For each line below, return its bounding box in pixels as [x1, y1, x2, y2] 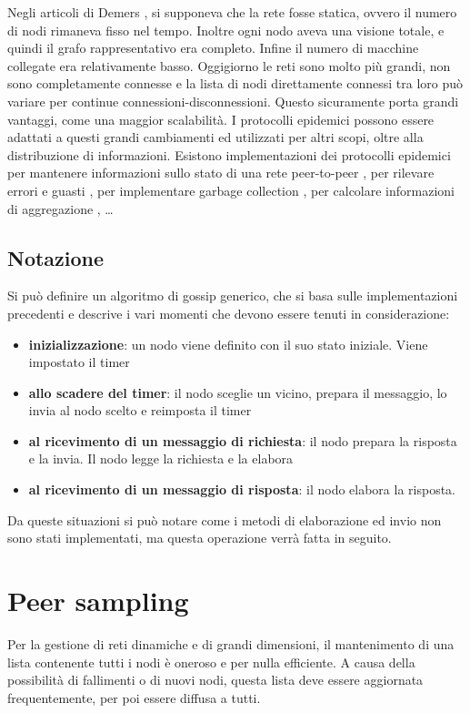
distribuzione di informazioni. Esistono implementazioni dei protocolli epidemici [7, 145, 451, 164]
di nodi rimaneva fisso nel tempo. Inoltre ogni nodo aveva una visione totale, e [7, 20, 445, 39]
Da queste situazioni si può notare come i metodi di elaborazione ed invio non [7, 510, 442, 529]
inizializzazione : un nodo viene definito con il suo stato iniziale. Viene [28, 334, 428, 353]
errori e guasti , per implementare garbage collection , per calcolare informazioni [7, 180, 455, 199]
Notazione [7, 243, 105, 271]
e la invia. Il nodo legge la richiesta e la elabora [28, 449, 294, 468]
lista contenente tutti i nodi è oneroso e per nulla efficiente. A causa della [7, 652, 415, 671]
